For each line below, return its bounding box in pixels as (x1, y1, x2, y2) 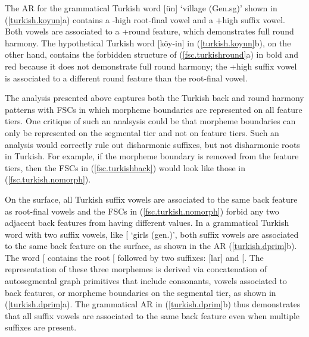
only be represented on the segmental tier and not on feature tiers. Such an (5, 126, 279, 138)
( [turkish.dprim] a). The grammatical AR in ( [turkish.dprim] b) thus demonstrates (5, 298, 301, 310)
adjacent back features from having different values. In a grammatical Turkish (5, 216, 289, 229)
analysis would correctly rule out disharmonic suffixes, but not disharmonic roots (5, 138, 300, 150)
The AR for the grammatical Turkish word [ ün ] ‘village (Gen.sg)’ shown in (5, 2, 277, 14)
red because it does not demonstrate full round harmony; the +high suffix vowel (5, 59, 297, 72)
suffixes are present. (5, 321, 77, 333)
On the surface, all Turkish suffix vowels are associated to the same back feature (5, 193, 298, 205)
